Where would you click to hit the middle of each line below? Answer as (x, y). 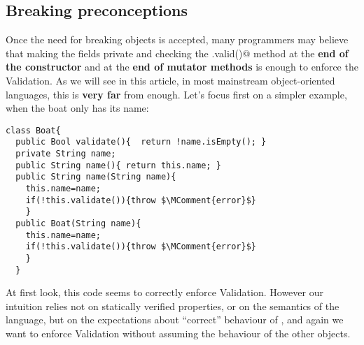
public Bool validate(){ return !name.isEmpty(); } (141, 142)
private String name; (66, 154)
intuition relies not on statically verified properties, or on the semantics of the (173, 306)
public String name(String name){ (96, 177)
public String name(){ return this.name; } (118, 165)
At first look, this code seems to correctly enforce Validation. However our (164, 292)
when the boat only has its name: (77, 108)
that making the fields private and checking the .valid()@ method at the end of (177, 53)
